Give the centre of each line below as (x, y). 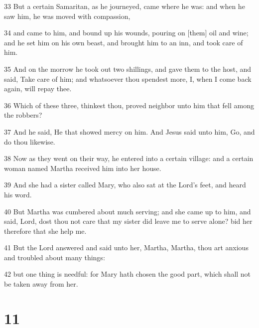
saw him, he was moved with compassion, (67, 16)
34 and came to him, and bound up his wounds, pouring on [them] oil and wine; (126, 33)
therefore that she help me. (45, 231)
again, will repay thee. (38, 88)
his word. (18, 194)
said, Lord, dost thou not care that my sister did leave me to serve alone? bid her (128, 221)
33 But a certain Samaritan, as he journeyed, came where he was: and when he (125, 6)
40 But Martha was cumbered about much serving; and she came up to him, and (128, 211)
